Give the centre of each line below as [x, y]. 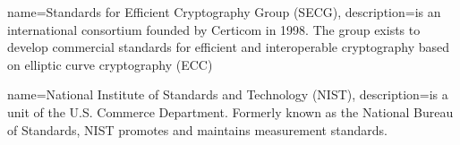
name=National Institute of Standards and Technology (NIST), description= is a [228, 94]
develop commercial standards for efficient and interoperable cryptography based [229, 47]
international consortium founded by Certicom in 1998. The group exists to [214, 29]
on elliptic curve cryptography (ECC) [110, 64]
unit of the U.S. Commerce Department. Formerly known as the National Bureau [230, 111]
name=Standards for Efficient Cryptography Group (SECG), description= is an [224, 12]
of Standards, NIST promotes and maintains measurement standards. [197, 129]
